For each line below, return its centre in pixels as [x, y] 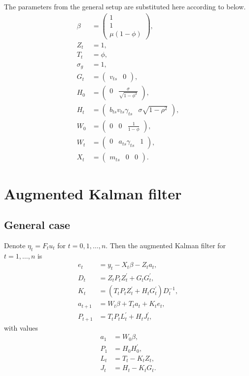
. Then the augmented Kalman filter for [166, 245]
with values [21, 327]
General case [37, 225]
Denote [15, 245]
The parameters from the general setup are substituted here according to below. [125, 6]
